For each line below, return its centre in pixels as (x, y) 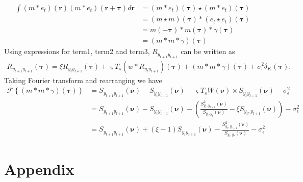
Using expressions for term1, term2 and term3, (77, 51)
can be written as (208, 51)
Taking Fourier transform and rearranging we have (83, 80)
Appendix (39, 168)
